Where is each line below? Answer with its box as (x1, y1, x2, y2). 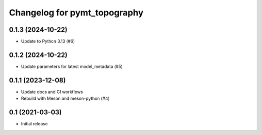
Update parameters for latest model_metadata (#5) (21, 63, 123, 69)
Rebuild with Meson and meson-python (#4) (21, 95, 110, 101)
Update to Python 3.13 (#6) (21, 39, 75, 44)
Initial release (21, 121, 48, 127)
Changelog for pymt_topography (9, 7, 144, 18)
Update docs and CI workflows (21, 89, 83, 94)
